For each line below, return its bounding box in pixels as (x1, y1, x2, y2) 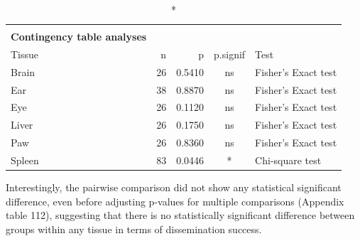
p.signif (214, 46, 246, 61)
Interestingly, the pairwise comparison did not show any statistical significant (6, 180, 342, 195)
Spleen (11, 153, 39, 167)
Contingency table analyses (11, 29, 147, 44)
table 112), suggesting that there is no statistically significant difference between (6, 208, 355, 223)
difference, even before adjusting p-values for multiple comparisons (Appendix (6, 193, 344, 208)
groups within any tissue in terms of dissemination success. (6, 221, 262, 236)
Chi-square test (255, 153, 322, 167)
